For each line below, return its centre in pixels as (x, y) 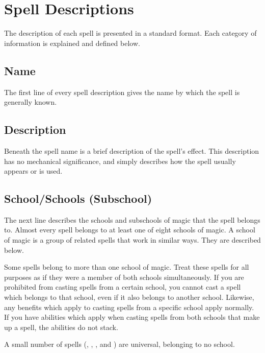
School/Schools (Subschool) (78, 198)
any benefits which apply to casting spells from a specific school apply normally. (129, 307)
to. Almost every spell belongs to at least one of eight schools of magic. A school (130, 230)
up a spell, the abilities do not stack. (61, 327)
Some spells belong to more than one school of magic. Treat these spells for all (127, 267)
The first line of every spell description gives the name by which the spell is (122, 92)
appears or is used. (33, 171)
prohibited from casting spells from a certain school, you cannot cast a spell (123, 287)
